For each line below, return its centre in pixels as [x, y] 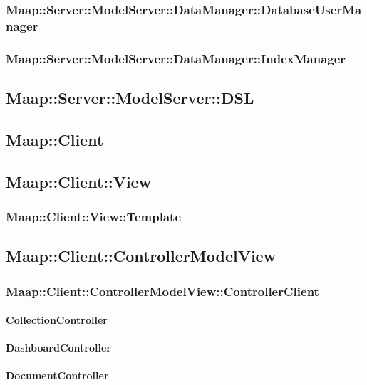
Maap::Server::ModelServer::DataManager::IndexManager [176, 58]
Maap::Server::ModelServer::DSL [130, 97]
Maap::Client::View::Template [94, 216]
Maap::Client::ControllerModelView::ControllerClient [162, 291]
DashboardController [58, 348]
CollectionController [57, 320]
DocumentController [57, 375]
